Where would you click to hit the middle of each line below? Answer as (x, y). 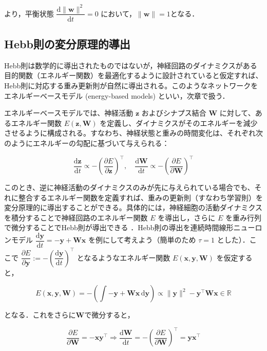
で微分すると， (109, 315)
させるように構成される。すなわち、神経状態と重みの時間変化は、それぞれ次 (133, 133)
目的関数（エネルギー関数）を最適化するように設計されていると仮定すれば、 (133, 75)
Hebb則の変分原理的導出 (67, 43)
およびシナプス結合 (174, 113)
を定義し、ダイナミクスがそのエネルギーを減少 (179, 123)
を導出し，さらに (187, 217)
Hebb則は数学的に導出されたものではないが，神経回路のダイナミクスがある (131, 65)
